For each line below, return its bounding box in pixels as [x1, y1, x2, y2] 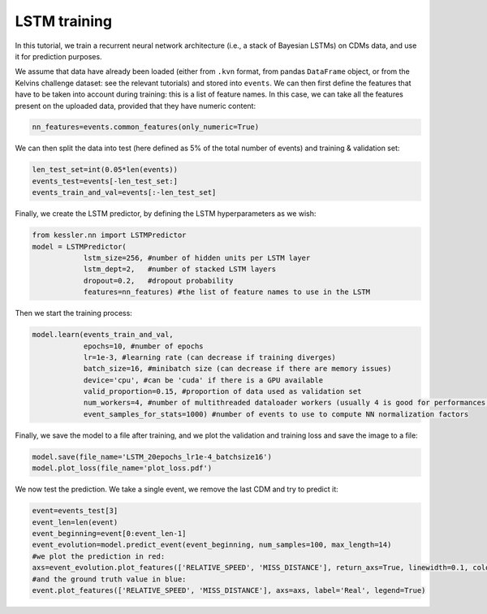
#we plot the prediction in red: [32, 551, 166, 560]
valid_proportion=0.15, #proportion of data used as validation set [83, 387, 362, 396]
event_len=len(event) [32, 517, 119, 527]
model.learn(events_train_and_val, [32, 330, 174, 339]
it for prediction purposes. [15, 51, 102, 61]
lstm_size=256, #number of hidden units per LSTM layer [83, 253, 311, 262]
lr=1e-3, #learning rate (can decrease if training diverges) [83, 352, 337, 361]
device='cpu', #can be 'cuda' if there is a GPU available [83, 375, 324, 385]
